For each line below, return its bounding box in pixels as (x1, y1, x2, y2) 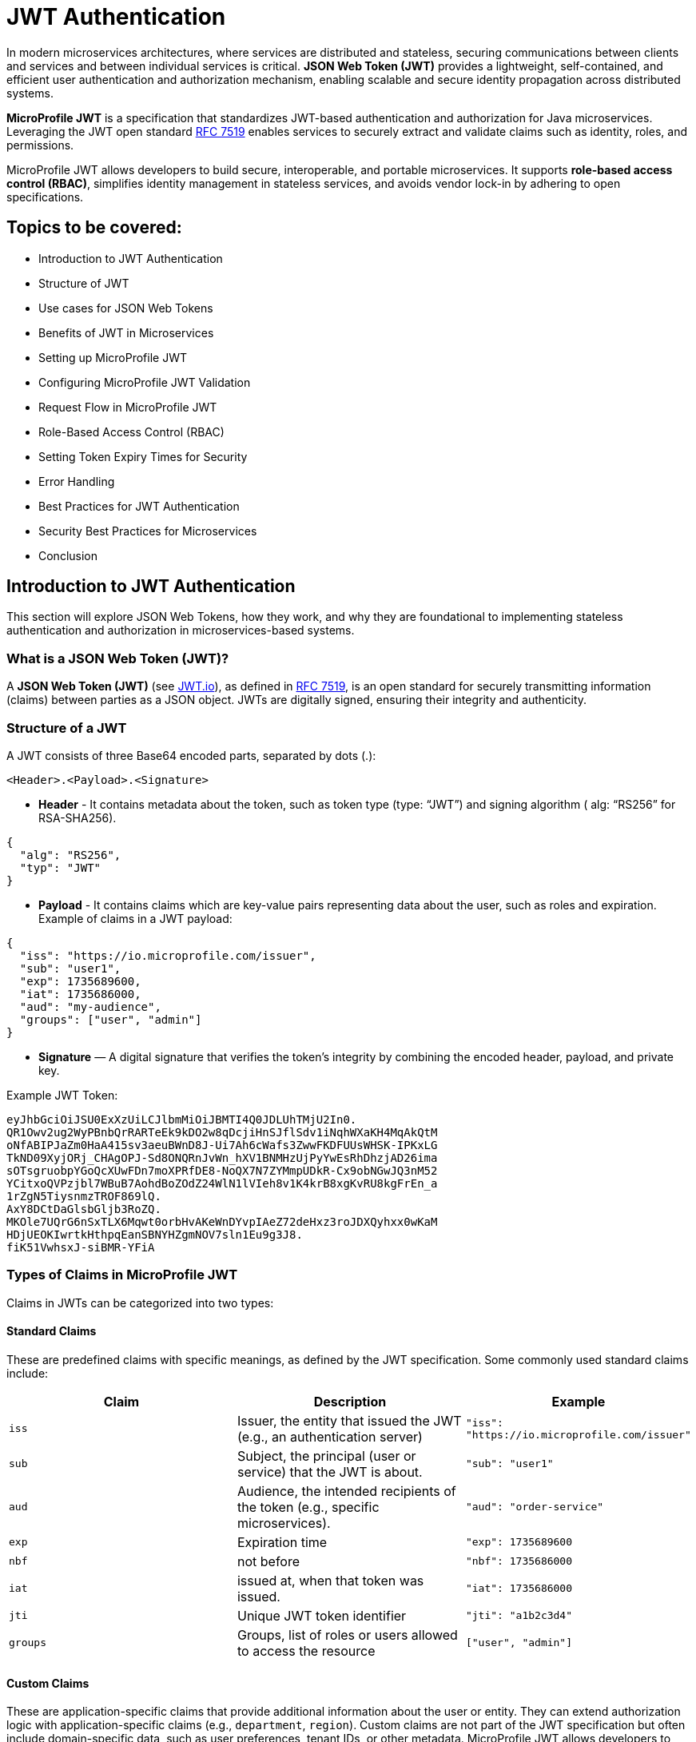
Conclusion (38, 548, 98, 563)
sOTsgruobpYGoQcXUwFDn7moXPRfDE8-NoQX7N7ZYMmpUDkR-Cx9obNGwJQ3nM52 (6, 1163, 438, 1177)
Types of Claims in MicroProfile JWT (6, 1267, 238, 1283)
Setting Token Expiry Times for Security (38, 449, 248, 463)
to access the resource (237, 1642, 376, 1659)
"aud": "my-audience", (19, 1000, 161, 1013)
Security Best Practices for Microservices (38, 523, 257, 538)
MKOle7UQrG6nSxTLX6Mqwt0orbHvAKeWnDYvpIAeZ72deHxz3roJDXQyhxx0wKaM (6, 1215, 438, 1228)
